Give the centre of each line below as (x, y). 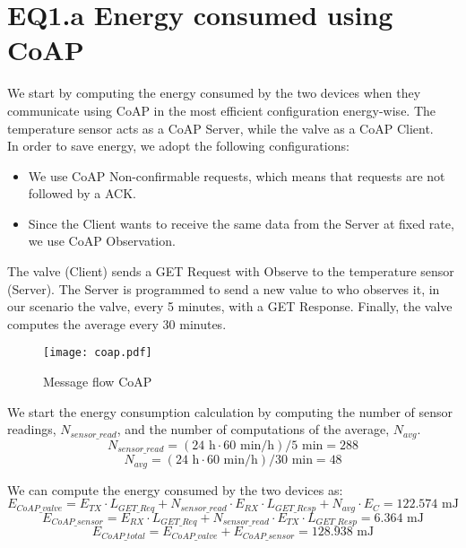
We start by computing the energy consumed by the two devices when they (214, 93)
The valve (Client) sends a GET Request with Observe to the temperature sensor (231, 271)
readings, (32, 429)
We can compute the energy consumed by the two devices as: (175, 489)
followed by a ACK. (82, 193)
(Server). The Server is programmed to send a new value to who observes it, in (224, 288)
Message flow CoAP (98, 382)
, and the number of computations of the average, (253, 429)
